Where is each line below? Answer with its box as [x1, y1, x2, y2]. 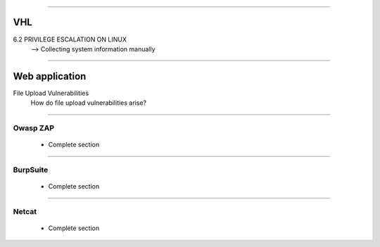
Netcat [13, 206, 37, 216]
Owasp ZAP [13, 123, 54, 133]
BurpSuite [13, 165, 49, 175]
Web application [13, 70, 87, 82]
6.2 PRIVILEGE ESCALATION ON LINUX [13, 35, 127, 44]
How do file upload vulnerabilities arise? [30, 99, 147, 107]
